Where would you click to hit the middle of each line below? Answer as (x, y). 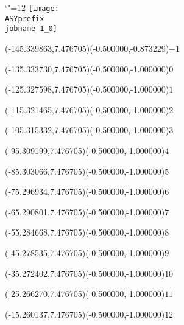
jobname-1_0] (31, 29)
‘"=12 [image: (32, 7)
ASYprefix (25, 19)
